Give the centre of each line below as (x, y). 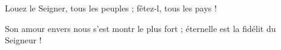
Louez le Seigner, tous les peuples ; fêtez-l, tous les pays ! (111, 8)
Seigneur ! (23, 40)
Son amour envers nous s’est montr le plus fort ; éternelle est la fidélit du (140, 28)
